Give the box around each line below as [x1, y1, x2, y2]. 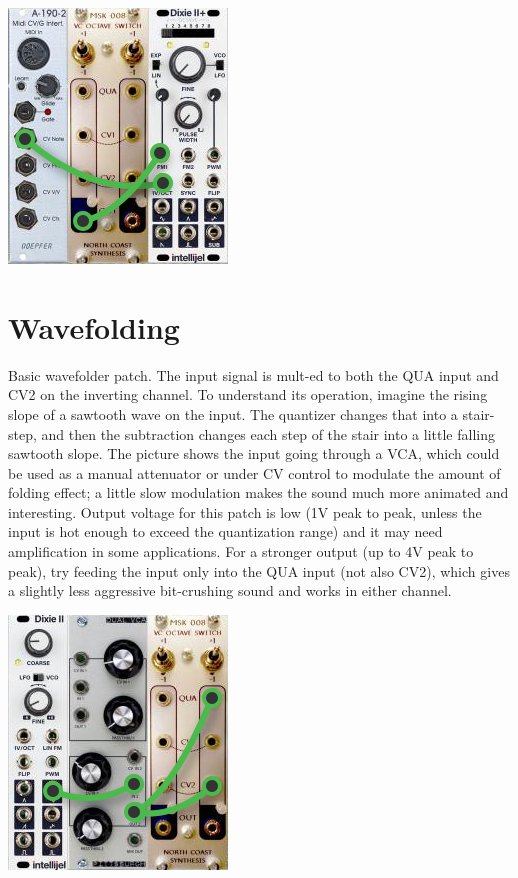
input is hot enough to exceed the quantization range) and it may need [8, 521, 443, 542]
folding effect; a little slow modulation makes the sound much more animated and [8, 482, 509, 503]
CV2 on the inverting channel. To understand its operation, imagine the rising [8, 384, 488, 405]
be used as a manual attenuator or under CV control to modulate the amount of [8, 462, 501, 483]
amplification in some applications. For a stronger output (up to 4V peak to [8, 541, 474, 562]
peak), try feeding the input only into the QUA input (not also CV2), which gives [8, 560, 510, 581]
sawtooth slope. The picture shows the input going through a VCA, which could [8, 443, 500, 464]
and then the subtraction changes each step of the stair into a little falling [41, 423, 495, 444]
